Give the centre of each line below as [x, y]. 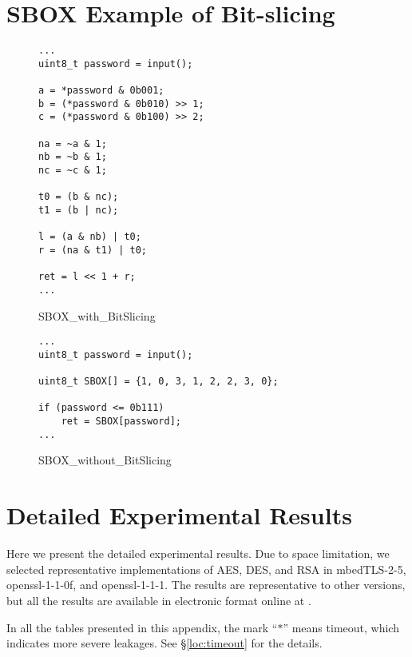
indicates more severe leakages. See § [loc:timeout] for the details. [164, 643]
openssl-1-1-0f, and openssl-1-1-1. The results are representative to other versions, [206, 585]
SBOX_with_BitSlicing [97, 315]
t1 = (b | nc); [79, 210]
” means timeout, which [341, 627]
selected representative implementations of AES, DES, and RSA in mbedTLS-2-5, [206, 569]
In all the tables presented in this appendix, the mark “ [142, 627]
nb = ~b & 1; [73, 157]
